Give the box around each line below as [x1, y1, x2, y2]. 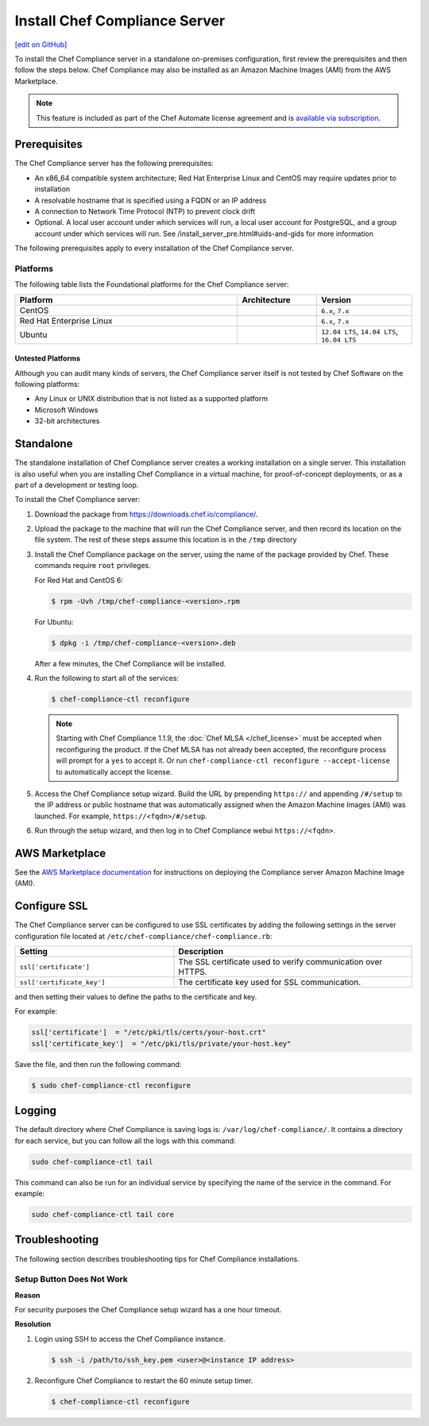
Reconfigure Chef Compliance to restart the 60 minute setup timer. [34, 1375, 253, 1385]
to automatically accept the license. [56, 767, 172, 776]
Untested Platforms [14, 354, 81, 363]
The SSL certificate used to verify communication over [178, 956, 383, 968]
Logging [14, 1104, 57, 1118]
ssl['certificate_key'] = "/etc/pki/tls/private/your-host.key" [31, 1039, 292, 1048]
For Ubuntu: [34, 616, 74, 627]
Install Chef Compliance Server [14, 12, 226, 29]
